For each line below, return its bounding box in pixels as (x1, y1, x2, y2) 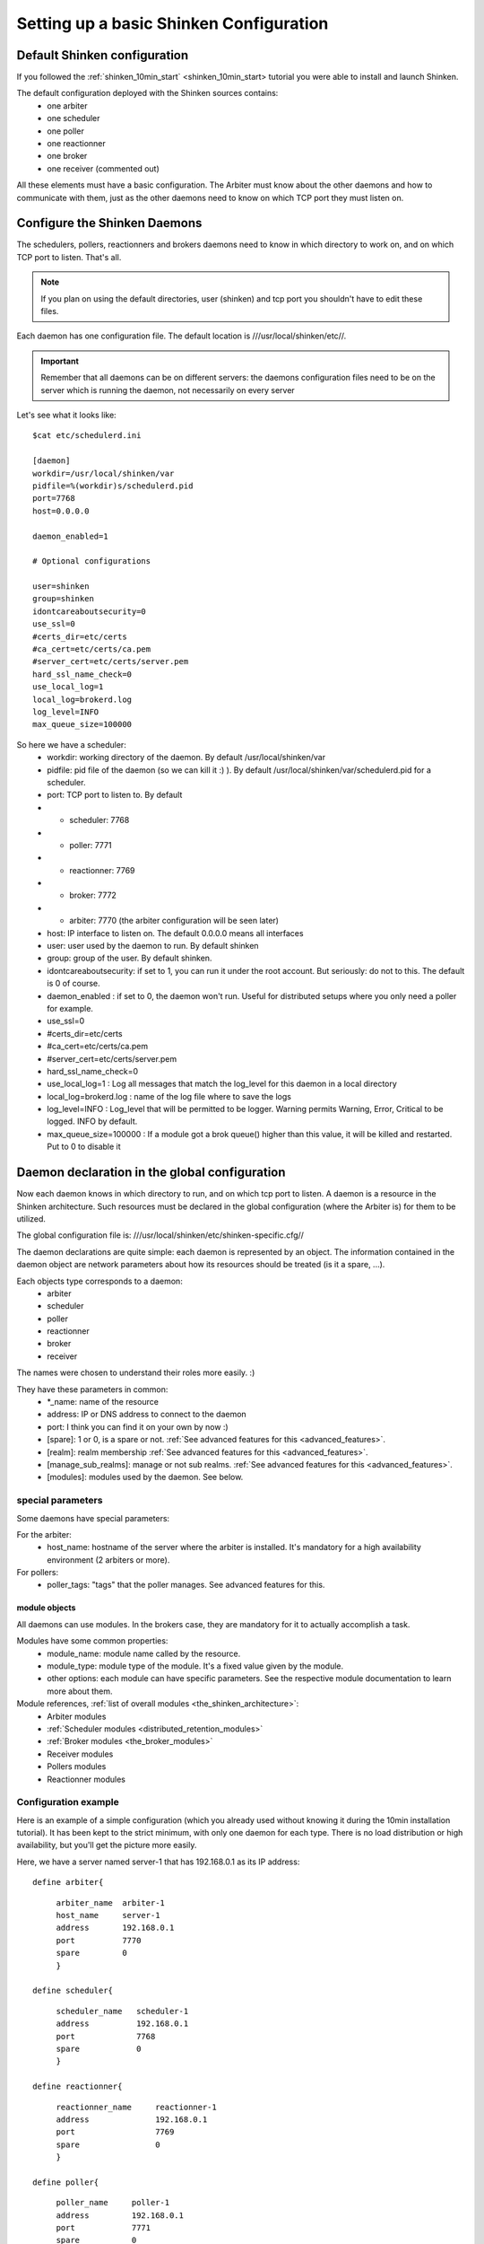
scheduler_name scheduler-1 (56, 2006, 189, 2016)
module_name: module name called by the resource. (47, 1648, 241, 1659)
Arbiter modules (47, 1711, 107, 1722)
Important (40, 355, 80, 366)
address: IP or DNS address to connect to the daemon (47, 1409, 246, 1420)
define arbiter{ (32, 1877, 104, 1888)
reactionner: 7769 (69, 864, 135, 875)
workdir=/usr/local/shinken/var (32, 468, 175, 478)
